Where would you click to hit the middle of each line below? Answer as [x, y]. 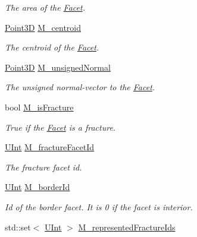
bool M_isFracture [39, 107]
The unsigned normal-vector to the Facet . [80, 87]
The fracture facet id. [43, 167]
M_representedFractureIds [127, 227]
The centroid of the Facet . [52, 47]
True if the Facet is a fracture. [60, 127]
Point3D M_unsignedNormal [58, 67]
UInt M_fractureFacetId [50, 147]
